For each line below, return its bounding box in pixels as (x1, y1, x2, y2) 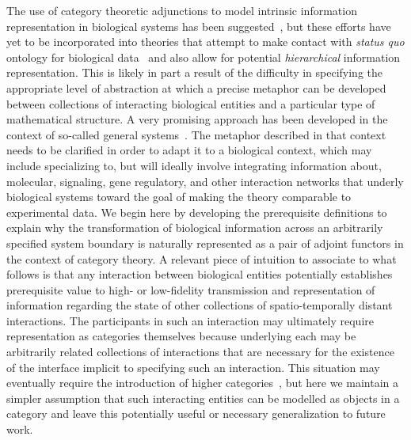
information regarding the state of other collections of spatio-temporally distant (6, 297, 393, 313)
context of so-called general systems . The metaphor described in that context (6, 126, 386, 142)
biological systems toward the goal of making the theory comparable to (6, 188, 352, 205)
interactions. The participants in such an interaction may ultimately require (6, 312, 375, 328)
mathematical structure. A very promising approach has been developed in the (6, 111, 388, 127)
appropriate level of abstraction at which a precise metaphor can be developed (6, 79, 386, 96)
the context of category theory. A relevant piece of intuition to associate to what (6, 250, 397, 267)
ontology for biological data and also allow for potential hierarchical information (6, 48, 401, 65)
